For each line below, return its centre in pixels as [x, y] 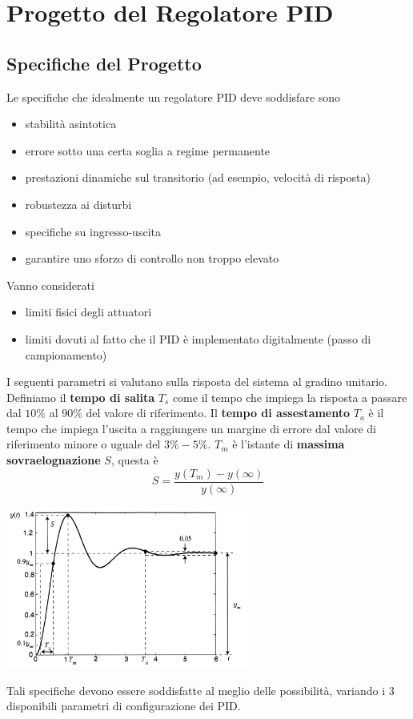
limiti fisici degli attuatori [88, 312]
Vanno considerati [50, 285]
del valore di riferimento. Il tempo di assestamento [218, 413]
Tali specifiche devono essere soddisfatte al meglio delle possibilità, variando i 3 [200, 690]
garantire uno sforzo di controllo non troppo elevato [152, 258]
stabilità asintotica [71, 124]
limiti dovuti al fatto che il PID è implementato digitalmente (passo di [198, 338]
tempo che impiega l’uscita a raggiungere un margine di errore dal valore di [191, 428]
